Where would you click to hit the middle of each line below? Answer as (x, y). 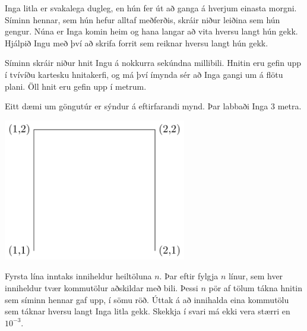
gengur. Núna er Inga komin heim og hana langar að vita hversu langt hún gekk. (151, 31)
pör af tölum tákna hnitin (256, 288)
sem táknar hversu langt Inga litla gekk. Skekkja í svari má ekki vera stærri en (148, 311)
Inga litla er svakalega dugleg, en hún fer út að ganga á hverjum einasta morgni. (151, 8)
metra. (289, 106)
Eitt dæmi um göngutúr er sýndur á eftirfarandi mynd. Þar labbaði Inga (137, 106)
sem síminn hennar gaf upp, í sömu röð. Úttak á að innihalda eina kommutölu (147, 299)
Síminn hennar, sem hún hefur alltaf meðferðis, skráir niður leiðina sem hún (143, 19)
